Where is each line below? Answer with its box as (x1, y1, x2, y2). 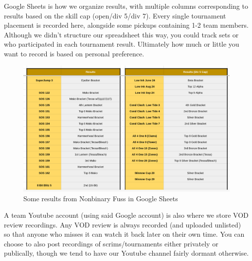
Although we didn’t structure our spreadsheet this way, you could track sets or (4, 29, 239, 39)
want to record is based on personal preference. (4, 48, 144, 58)
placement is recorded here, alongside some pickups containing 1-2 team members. (4, 20, 249, 30)
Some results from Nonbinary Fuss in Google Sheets (23, 193, 178, 204)
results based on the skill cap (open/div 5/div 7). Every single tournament (4, 10, 226, 20)
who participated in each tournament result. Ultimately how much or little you (4, 39, 239, 49)
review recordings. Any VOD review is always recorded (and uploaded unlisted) (4, 219, 241, 229)
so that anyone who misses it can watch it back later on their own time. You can (4, 229, 245, 239)
